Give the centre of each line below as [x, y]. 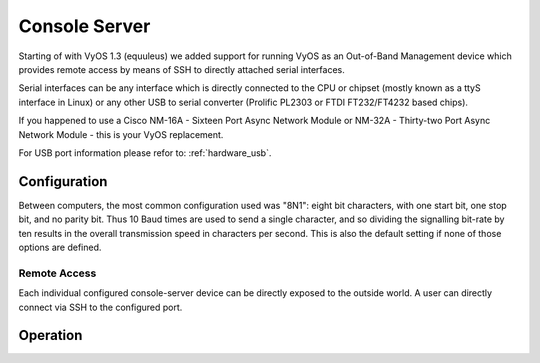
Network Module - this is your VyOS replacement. [121, 134]
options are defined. [60, 247]
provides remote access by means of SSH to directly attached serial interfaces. [181, 69]
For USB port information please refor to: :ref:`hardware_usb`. [145, 152]
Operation [50, 335]
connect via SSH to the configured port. [100, 307]
